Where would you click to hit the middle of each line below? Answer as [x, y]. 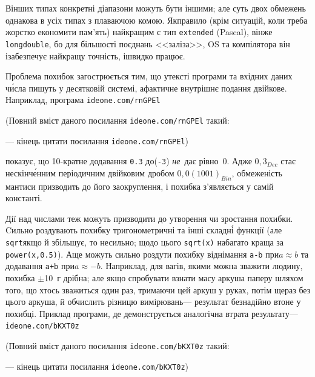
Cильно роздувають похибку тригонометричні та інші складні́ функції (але [144, 230]
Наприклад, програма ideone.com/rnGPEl [83, 100]
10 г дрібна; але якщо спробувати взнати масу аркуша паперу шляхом [174, 278]
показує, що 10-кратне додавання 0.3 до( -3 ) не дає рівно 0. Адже [129, 161]
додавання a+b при [40, 266]
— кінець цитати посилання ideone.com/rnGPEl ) [97, 140]
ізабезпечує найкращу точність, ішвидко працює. [95, 55]
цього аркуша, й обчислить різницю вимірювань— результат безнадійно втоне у [153, 302]
